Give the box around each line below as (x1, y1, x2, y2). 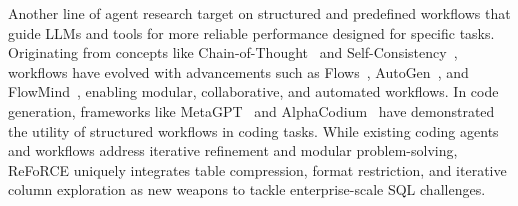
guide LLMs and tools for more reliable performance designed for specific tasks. (8, 22, 495, 43)
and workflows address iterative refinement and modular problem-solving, (8, 140, 458, 161)
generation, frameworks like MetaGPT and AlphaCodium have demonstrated (8, 100, 495, 121)
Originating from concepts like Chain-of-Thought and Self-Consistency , (8, 42, 458, 63)
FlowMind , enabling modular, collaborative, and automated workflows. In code (8, 81, 499, 102)
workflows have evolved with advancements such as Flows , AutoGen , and (8, 61, 469, 82)
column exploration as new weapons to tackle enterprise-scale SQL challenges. (8, 179, 486, 200)
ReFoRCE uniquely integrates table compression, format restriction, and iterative (8, 159, 507, 180)
